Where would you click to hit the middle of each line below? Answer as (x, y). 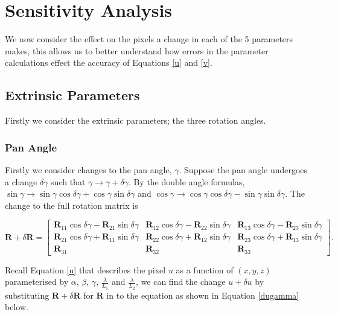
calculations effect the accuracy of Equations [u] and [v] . (109, 62)
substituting (27, 295)
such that (68, 181)
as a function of (205, 269)
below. (17, 307)
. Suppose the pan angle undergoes (243, 169)
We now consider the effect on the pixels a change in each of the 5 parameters (149, 39)
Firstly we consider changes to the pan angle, (88, 169)
